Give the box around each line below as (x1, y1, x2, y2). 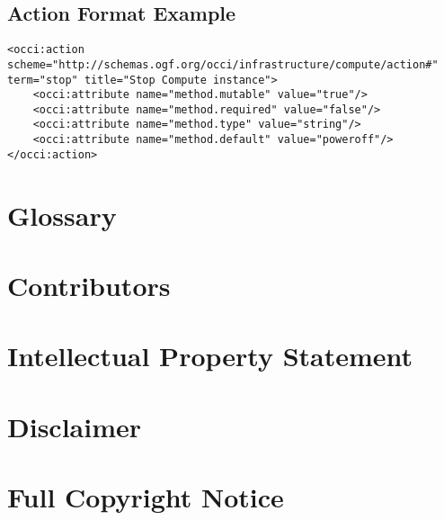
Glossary (7, 196, 117, 233)
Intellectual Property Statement (7, 337, 413, 374)
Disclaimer (7, 408, 142, 444)
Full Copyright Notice (7, 479, 284, 516)
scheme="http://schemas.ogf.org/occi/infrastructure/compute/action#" (7, 58, 439, 71)
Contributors (7, 267, 171, 304)
